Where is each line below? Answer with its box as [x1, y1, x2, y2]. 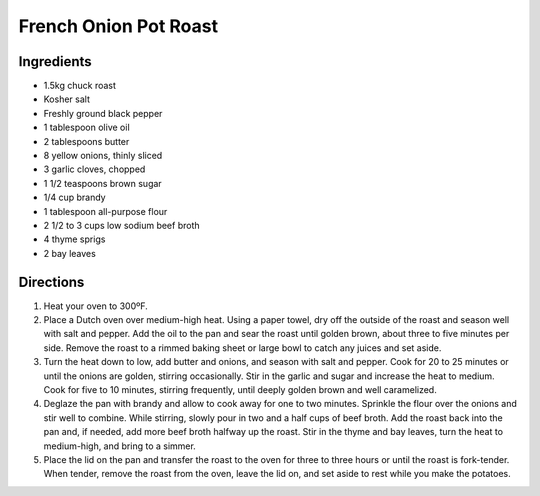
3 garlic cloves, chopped [43, 163, 146, 175]
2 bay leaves [43, 247, 97, 259]
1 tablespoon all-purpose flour [43, 205, 168, 217]
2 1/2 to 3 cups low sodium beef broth [43, 219, 200, 231]
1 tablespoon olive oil [43, 121, 130, 134]
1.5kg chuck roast [43, 80, 117, 92]
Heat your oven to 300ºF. [43, 300, 149, 312]
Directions [18, 273, 85, 290]
